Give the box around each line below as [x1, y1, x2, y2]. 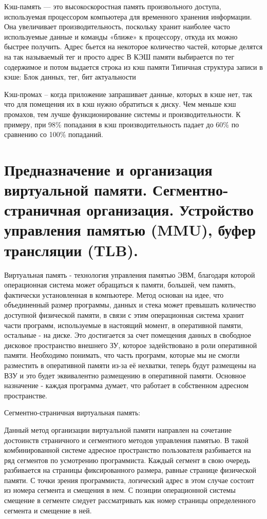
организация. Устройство [86, 199, 254, 220]
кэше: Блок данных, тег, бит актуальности [4, 71, 136, 82]
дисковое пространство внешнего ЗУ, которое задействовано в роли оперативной [4, 339, 257, 350]
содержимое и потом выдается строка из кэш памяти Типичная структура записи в [4, 61, 263, 72]
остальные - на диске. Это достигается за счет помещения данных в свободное [4, 330, 251, 340]
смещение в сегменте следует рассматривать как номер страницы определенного [4, 495, 256, 506]
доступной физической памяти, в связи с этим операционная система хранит [4, 309, 244, 320]
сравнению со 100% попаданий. [4, 129, 103, 140]
